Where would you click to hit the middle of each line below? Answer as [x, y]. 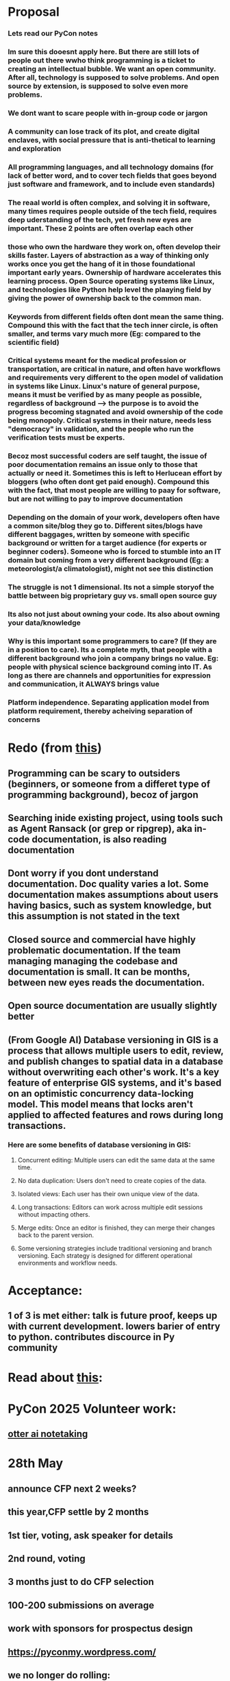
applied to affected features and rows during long [116, 1115]
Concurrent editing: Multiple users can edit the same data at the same [116, 1160]
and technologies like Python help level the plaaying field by [110, 289]
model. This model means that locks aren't [101, 1104]
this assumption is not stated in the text [94, 916]
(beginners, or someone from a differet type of [109, 784]
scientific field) [34, 342]
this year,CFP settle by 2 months [78, 1512]
